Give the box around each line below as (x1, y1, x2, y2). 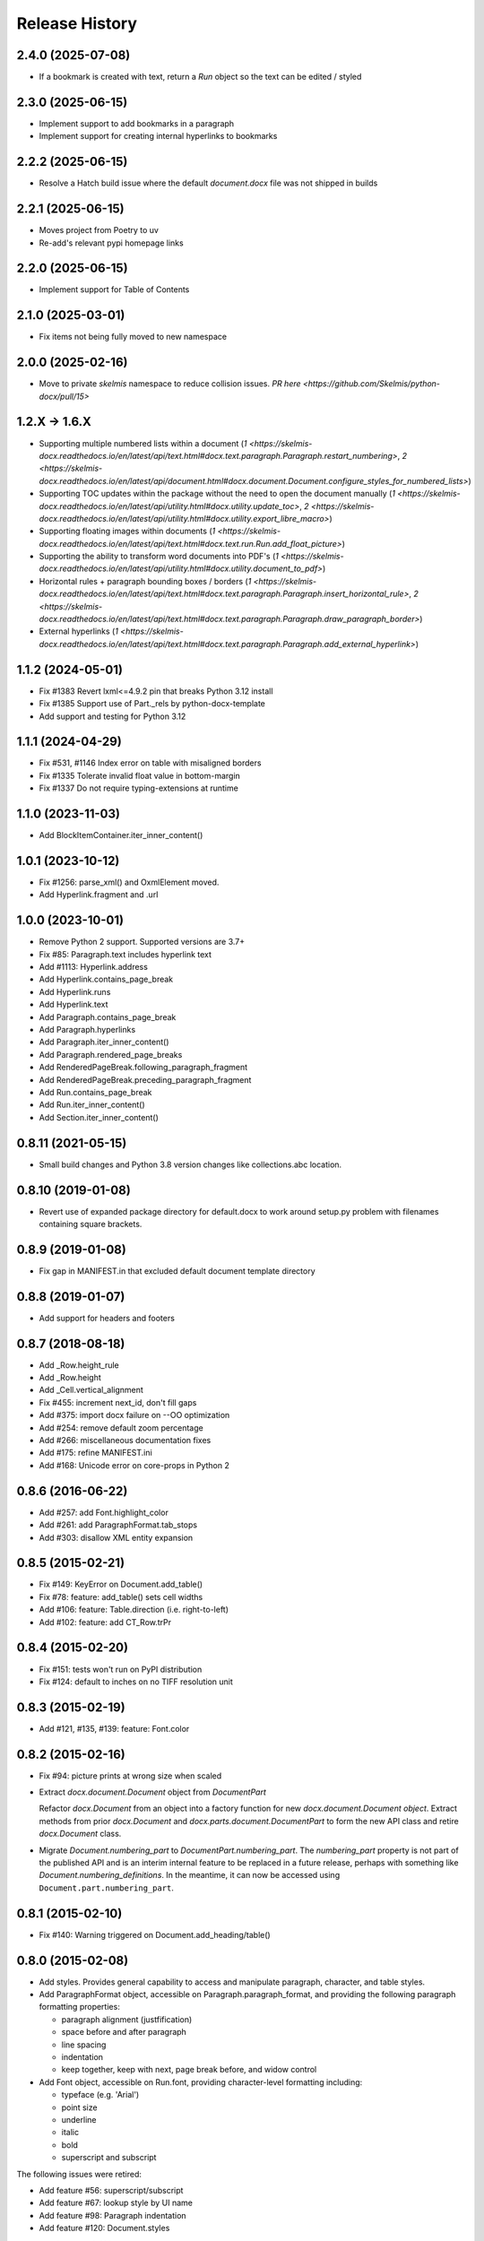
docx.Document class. (39, 1829, 122, 1839)
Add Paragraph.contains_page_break (39, 1011, 177, 1022)
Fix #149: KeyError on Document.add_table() (39, 1579, 203, 1590)
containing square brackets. (39, 1218, 143, 1229)
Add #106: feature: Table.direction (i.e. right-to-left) (39, 1605, 229, 1615)
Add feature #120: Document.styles (39, 2223, 170, 2234)
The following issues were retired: (16, 2168, 143, 2179)
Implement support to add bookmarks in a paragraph (39, 117, 235, 129)
